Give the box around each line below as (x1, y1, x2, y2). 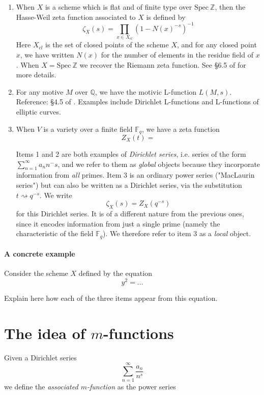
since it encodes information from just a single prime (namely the (16, 218, 220, 229)
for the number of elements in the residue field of (101, 49, 253, 60)
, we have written (20, 49, 74, 60)
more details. (16, 69, 56, 80)
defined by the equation (78, 268, 152, 278)
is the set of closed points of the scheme (45, 39, 169, 50)
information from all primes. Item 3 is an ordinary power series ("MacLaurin (16, 170, 255, 180)
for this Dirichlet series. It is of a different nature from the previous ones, (16, 208, 244, 218)
